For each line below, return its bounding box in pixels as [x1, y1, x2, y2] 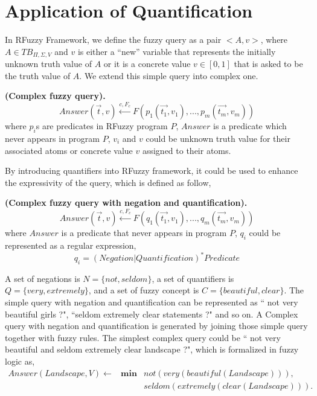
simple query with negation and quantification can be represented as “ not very [5, 296, 298, 308]
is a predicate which [213, 120, 287, 132]
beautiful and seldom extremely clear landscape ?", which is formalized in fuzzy [5, 343, 299, 356]
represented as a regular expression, [5, 238, 136, 251]
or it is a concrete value [103, 57, 191, 70]
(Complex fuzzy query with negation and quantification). [5, 196, 248, 209]
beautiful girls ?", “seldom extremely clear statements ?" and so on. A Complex [5, 307, 298, 320]
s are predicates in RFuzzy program [36, 120, 168, 132]
